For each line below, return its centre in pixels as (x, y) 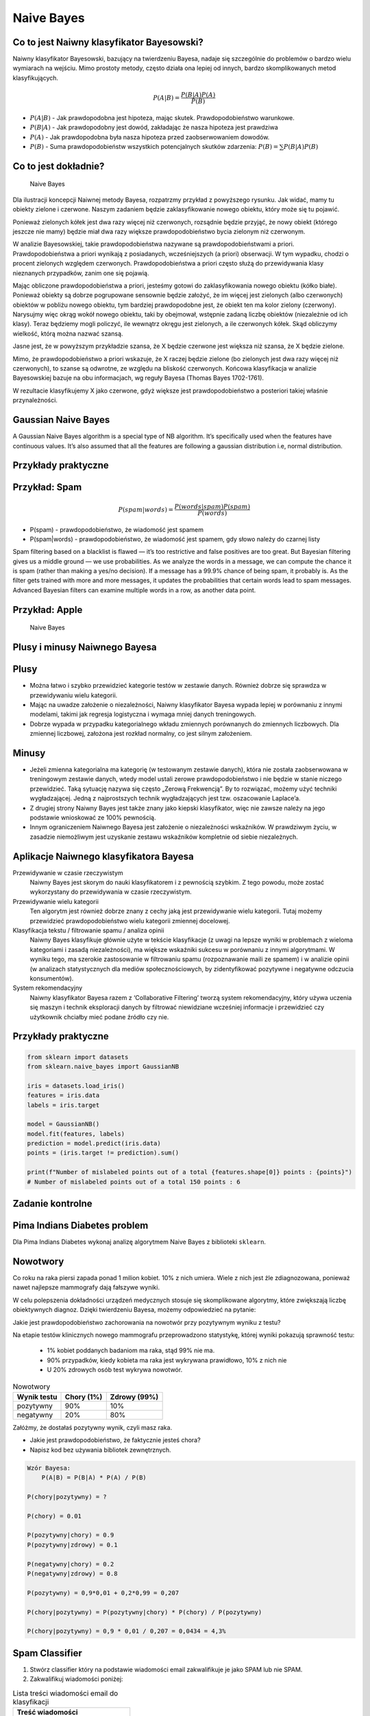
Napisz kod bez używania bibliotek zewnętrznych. (100, 1450)
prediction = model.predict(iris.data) (94, 1144)
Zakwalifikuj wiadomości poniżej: (76, 1679)
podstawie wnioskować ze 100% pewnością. (93, 818)
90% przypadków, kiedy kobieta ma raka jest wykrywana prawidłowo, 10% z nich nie (167, 1360)
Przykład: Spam (47, 487)
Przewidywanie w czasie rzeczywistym (68, 872)
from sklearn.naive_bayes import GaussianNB (103, 1066)
